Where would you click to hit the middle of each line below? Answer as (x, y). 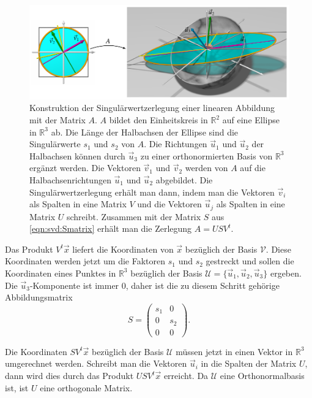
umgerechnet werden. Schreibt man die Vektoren (96, 363)
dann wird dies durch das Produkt (69, 376)
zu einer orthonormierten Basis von (206, 155)
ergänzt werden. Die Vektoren (85, 168)
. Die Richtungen (176, 144)
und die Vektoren (169, 204)
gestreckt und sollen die (250, 261)
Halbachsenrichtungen (70, 179)
